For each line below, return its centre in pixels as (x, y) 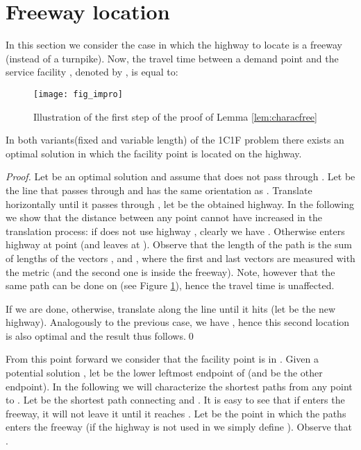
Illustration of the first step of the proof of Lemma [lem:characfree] (175, 116)
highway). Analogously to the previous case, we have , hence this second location (178, 322)
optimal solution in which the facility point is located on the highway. (154, 153)
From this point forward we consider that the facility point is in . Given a (162, 359)
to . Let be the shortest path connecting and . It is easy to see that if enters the (175, 400)
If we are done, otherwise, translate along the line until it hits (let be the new (171, 308)
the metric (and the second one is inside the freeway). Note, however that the (170, 271)
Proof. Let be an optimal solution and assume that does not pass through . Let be (180, 176)
